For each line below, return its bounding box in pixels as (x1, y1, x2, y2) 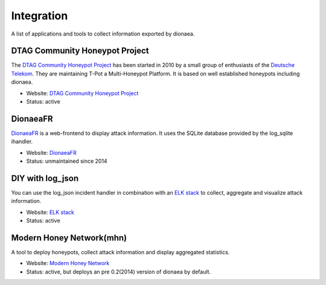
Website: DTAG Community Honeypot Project (26, 89, 139, 96)
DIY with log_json (11, 173, 78, 183)
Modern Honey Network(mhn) (11, 233, 127, 243)
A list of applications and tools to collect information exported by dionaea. (11, 30, 195, 37)
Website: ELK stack (26, 208, 75, 216)
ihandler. (11, 138, 33, 145)
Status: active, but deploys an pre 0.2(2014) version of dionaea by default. (26, 268, 211, 275)
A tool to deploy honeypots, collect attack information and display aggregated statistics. (11, 249, 230, 256)
